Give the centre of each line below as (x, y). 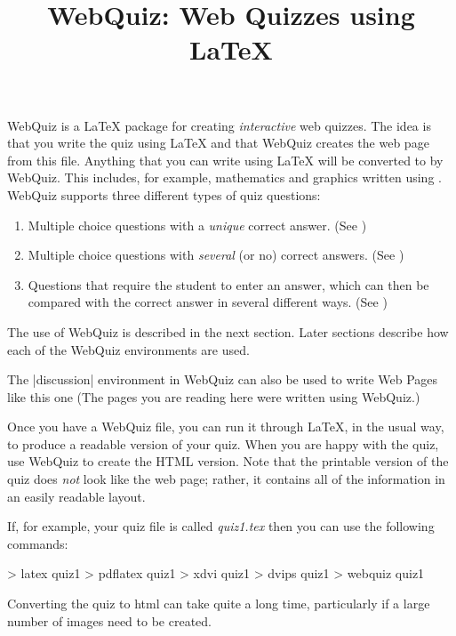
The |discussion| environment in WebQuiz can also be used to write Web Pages (223, 379)
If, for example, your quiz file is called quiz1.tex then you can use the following (221, 526)
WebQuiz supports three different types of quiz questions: (164, 194)
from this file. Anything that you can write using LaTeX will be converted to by (225, 160)
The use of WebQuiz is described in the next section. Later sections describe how (228, 331)
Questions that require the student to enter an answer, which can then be (228, 284)
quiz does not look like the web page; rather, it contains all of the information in (226, 479)
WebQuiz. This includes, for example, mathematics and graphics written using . (224, 177)
